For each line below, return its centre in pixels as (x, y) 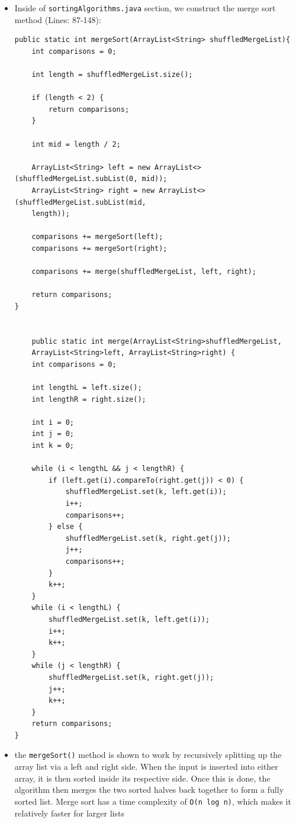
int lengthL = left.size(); (87, 388)
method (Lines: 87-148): (58, 19)
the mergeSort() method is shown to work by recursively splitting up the (148, 755)
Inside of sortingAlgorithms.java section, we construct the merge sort (145, 8)
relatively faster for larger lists (69, 813)
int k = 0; (53, 446)
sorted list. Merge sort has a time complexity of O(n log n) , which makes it (153, 801)
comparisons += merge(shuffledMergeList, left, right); (144, 272)
